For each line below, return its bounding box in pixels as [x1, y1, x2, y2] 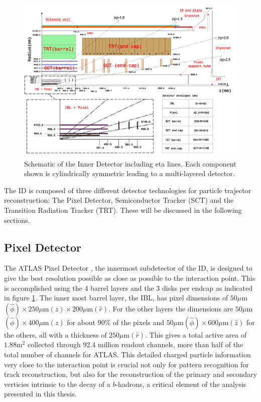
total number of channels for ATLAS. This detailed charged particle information [4, 349, 251, 360]
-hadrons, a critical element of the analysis [115, 378, 246, 389]
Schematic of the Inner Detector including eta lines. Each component [24, 158, 236, 169]
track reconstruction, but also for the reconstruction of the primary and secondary [4, 369, 257, 379]
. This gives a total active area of [145, 329, 247, 340]
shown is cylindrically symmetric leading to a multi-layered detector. [24, 168, 235, 179]
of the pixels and [113, 316, 164, 327]
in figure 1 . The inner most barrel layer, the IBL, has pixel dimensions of [4, 292, 228, 303]
